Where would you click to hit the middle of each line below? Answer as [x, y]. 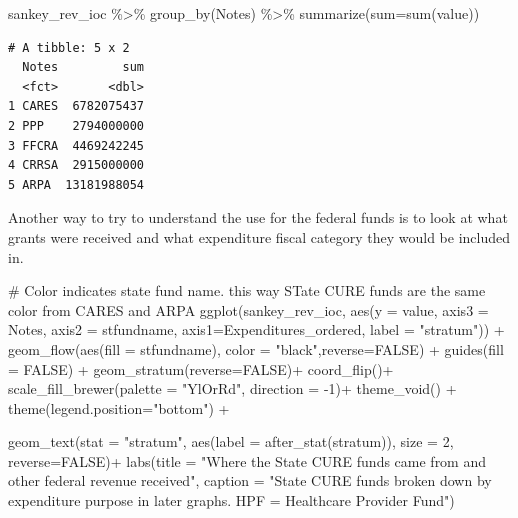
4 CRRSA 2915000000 [76, 165]
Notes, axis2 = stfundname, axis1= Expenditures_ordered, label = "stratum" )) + [256, 329]
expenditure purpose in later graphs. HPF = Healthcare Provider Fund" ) [231, 500]
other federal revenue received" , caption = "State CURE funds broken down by [250, 480]
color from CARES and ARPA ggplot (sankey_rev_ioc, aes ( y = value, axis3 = [248, 309]
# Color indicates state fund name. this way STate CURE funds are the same [247, 290]
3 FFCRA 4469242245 [76, 145]
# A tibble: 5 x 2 [69, 47]
